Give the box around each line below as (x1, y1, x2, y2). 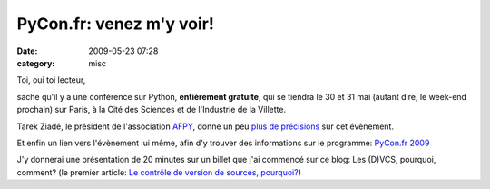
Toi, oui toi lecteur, (16, 75, 86, 85)
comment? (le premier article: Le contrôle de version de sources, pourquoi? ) (16, 166, 302, 177)
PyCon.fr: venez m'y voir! (16, 14, 215, 34)
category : (16, 57, 55, 68)
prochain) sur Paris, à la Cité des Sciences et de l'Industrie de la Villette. (16, 104, 286, 115)
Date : (16, 45, 38, 56)
